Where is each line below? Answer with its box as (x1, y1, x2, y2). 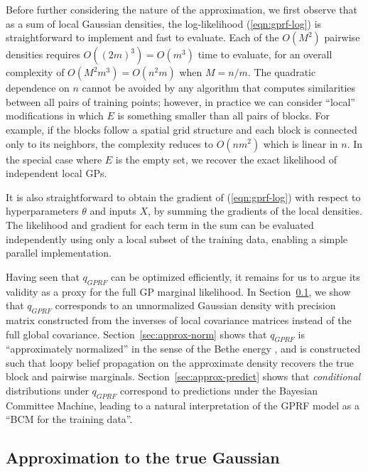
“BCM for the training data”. (6, 412, 133, 427)
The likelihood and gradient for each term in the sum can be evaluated (6, 217, 314, 232)
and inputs (90, 203, 136, 218)
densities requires (6, 47, 80, 62)
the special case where (6, 151, 102, 166)
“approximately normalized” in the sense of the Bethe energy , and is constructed (6, 341, 361, 356)
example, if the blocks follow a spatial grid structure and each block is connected (6, 122, 357, 136)
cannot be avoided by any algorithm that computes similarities (82, 80, 356, 95)
